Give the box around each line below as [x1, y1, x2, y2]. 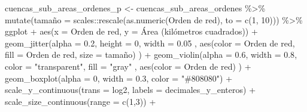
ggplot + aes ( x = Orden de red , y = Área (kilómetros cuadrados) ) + [5, 25, 258, 38]
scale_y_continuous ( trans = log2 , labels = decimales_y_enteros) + [5, 83, 256, 96]
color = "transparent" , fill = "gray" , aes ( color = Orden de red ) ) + [5, 60, 251, 72]
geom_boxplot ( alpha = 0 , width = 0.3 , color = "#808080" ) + [5, 71, 233, 84]
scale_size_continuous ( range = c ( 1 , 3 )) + [5, 95, 156, 107]
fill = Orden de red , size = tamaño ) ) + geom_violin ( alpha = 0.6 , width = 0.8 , [5, 48, 297, 61]
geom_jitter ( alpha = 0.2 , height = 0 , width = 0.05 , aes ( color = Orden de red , [5, 36, 295, 49]
